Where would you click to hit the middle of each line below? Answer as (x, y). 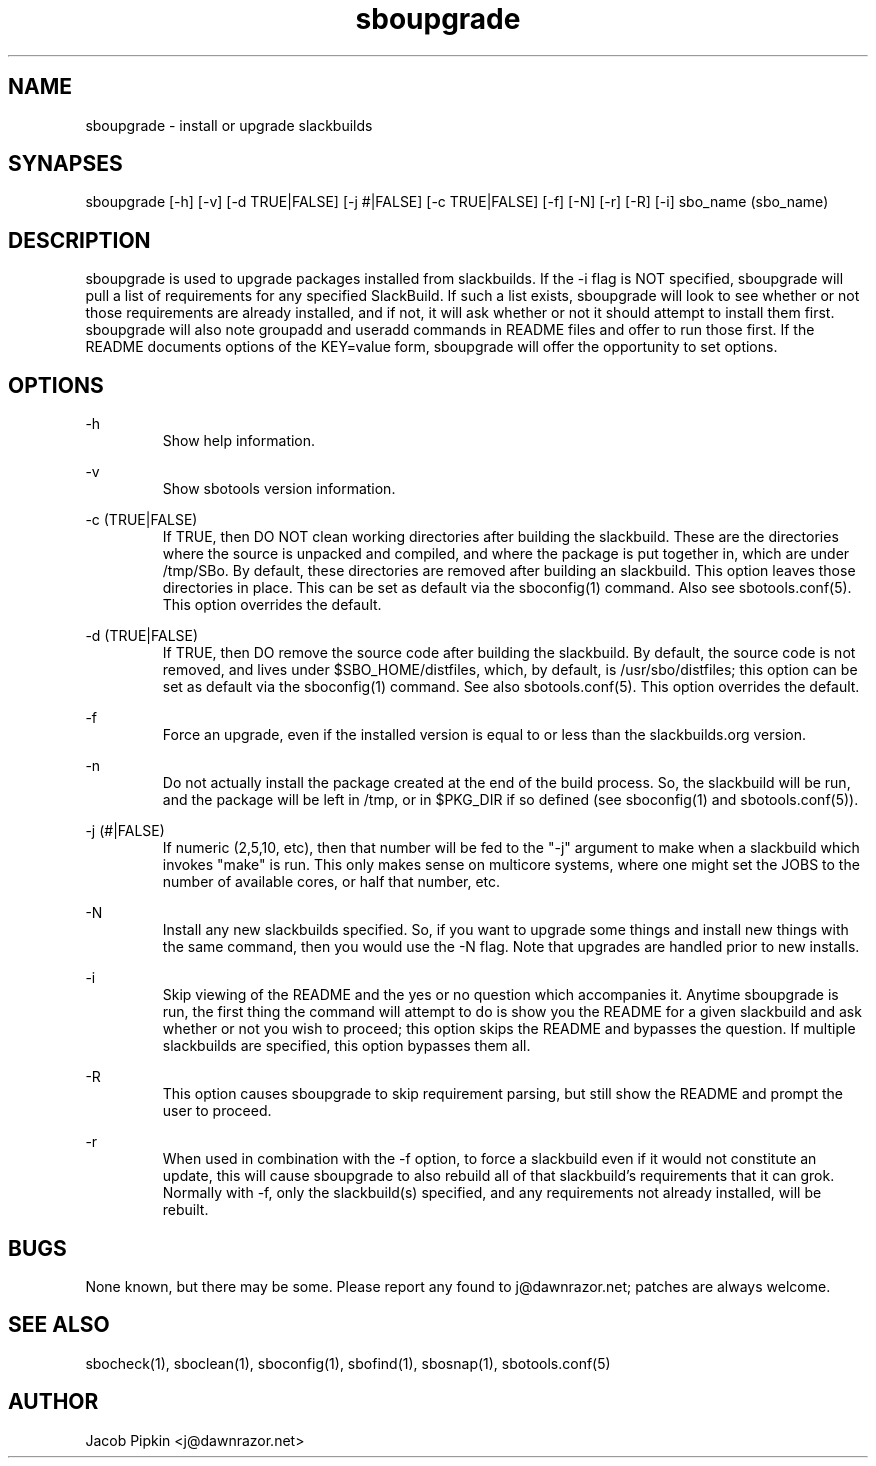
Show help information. (239, 441)
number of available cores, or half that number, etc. (331, 882)
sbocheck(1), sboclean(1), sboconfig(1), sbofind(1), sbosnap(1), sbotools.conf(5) (348, 1363)
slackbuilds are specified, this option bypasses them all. (346, 1046)
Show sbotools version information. (279, 489)
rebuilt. (185, 1210)
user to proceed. (217, 1111)
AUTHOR (53, 1402)
